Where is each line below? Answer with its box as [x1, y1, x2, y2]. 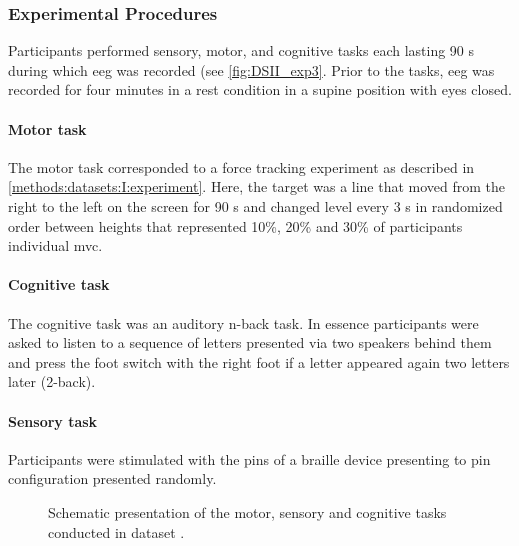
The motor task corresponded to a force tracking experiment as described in [8, 156, 475, 177]
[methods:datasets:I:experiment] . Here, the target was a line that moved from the [8, 176, 506, 197]
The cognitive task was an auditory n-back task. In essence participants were [8, 312, 479, 333]
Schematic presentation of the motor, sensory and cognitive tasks [48, 501, 447, 522]
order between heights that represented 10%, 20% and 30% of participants [8, 215, 463, 236]
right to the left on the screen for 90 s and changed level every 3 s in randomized [8, 195, 503, 216]
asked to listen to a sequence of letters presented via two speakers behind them [8, 332, 492, 353]
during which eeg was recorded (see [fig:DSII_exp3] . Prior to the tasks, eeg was [8, 59, 495, 80]
